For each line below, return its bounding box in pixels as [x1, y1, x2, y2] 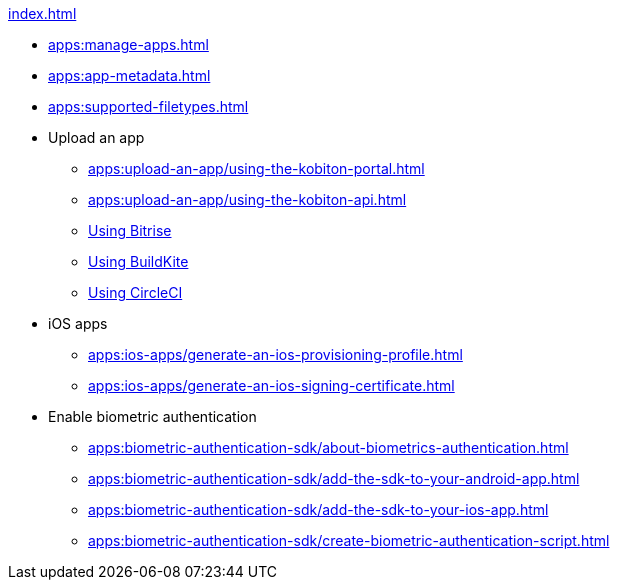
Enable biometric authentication [48, 408, 257, 425]
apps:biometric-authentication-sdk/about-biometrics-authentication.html [88, 439, 569, 456]
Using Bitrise [88, 222, 172, 239]
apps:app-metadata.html [48, 67, 211, 84]
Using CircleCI [88, 284, 183, 301]
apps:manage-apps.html [48, 36, 209, 53]
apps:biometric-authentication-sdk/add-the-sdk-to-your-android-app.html [88, 470, 580, 487]
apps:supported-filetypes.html [48, 98, 249, 115]
